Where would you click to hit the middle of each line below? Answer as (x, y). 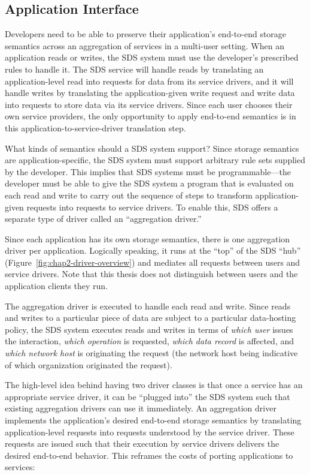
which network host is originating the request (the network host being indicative (151, 353)
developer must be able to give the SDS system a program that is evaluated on (149, 183)
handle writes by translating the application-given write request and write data (150, 93)
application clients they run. (57, 286)
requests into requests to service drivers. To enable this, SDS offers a (152, 207)
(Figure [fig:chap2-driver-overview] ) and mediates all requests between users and (153, 262)
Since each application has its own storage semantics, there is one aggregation (148, 238)
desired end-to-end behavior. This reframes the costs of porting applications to (149, 455)
